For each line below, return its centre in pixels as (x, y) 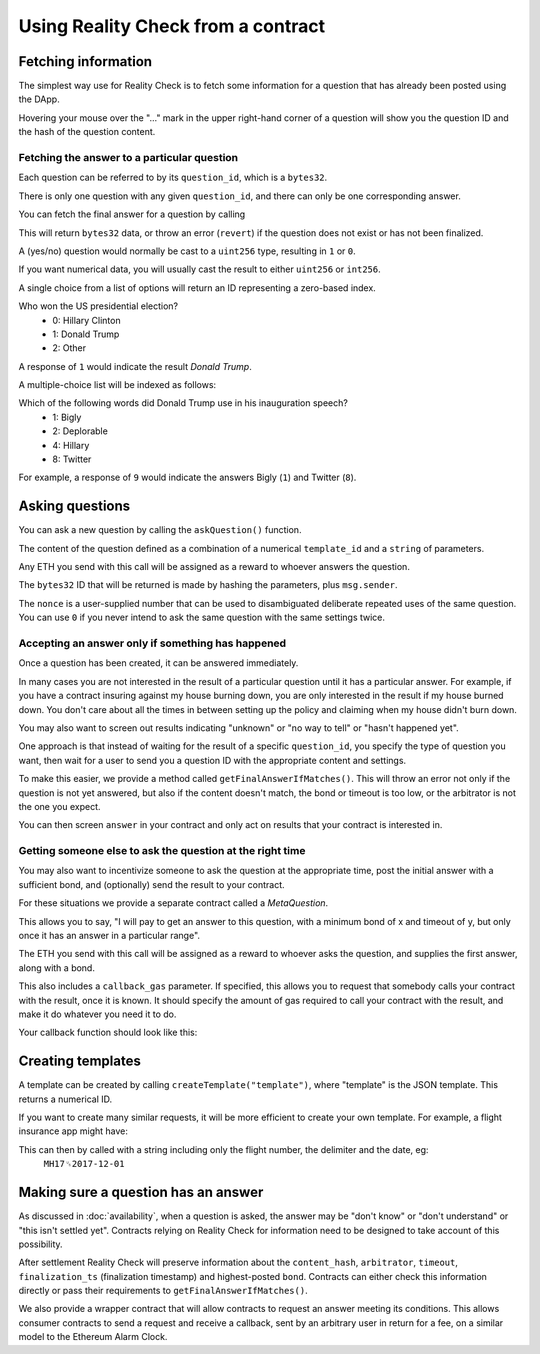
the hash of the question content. (87, 132)
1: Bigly (67, 417)
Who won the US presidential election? (98, 306)
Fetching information (85, 61)
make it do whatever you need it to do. (97, 1014)
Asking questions (74, 506)
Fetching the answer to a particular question (128, 157)
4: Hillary (71, 445)
